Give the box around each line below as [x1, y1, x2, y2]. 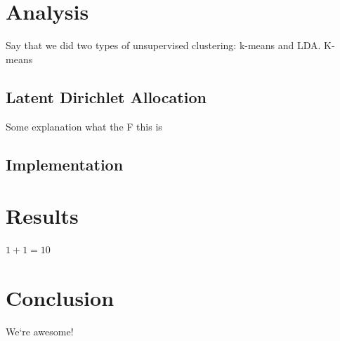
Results [6, 201, 79, 230]
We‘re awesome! [6, 323, 74, 338]
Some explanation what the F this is [6, 119, 162, 133]
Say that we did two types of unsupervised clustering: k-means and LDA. [6, 38, 321, 53]
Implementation [6, 153, 124, 175]
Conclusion [6, 283, 115, 312]
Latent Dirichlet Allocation [6, 86, 207, 107]
